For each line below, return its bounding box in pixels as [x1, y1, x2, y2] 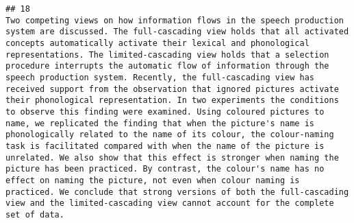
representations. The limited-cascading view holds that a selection [5, 49, 329, 60]
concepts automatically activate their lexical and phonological [5, 38, 309, 48]
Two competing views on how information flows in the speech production [5, 15, 344, 25]
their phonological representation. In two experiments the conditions [5, 95, 339, 106]
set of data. [5, 209, 64, 220]
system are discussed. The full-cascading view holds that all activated [5, 27, 349, 37]
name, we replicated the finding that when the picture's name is [5, 118, 315, 128]
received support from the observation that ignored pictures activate [5, 84, 339, 94]
